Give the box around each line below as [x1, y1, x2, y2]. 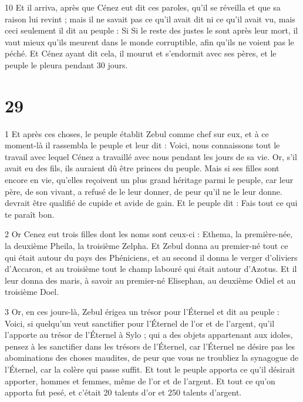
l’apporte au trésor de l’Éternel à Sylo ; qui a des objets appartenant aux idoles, [5, 328, 293, 341]
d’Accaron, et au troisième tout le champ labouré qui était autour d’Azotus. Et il [5, 263, 297, 275]
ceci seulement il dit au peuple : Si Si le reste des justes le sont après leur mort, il [5, 24, 298, 36]
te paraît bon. [5, 208, 55, 220]
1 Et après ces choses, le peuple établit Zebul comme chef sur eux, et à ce [5, 127, 269, 139]
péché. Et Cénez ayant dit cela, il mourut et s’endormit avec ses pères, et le [5, 47, 277, 59]
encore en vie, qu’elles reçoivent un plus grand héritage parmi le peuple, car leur [5, 174, 294, 186]
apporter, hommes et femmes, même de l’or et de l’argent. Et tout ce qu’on [5, 374, 275, 387]
